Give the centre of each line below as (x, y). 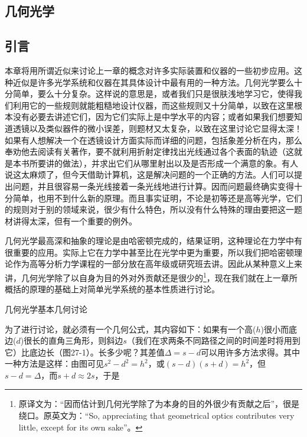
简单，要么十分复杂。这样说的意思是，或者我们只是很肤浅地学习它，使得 (153, 94)
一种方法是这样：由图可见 (54, 363)
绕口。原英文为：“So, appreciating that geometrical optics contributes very (156, 415)
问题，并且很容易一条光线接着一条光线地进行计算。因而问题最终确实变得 (153, 186)
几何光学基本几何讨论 (46, 309)
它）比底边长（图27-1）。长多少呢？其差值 (85, 352)
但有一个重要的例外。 (95, 221)
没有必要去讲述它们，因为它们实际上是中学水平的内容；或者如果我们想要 (153, 117)
